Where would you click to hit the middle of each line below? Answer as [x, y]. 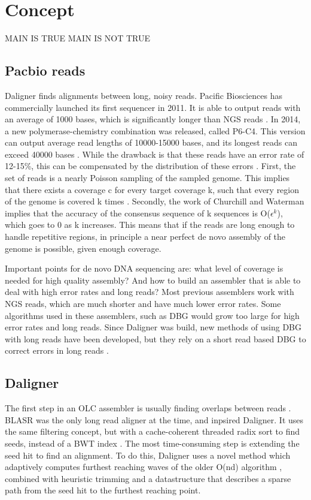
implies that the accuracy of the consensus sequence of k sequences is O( [138, 213]
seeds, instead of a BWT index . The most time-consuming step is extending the [152, 443]
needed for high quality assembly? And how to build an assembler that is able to [153, 280]
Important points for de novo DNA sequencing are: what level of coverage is [144, 268]
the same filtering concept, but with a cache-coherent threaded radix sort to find [153, 431]
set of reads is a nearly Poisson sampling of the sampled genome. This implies [147, 178]
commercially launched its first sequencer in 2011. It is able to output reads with [153, 107]
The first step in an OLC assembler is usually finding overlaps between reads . [148, 408]
